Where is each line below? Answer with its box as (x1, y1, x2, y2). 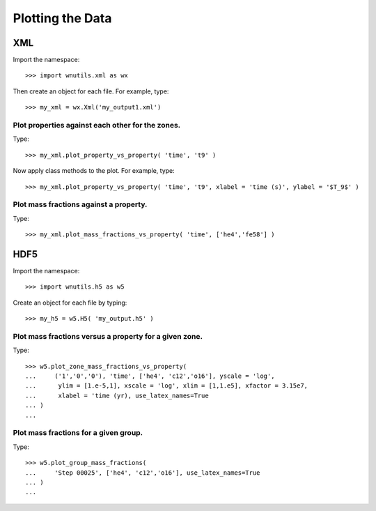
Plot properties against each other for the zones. (13, 121, 181, 130)
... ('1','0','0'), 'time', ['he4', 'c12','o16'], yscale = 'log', (25, 372, 275, 380)
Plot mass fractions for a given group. (13, 428, 143, 438)
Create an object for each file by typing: (13, 298, 127, 307)
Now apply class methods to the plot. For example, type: (13, 167, 175, 175)
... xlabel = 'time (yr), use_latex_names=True (25, 391, 209, 399)
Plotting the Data (13, 10, 112, 26)
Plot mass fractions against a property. (13, 199, 148, 209)
